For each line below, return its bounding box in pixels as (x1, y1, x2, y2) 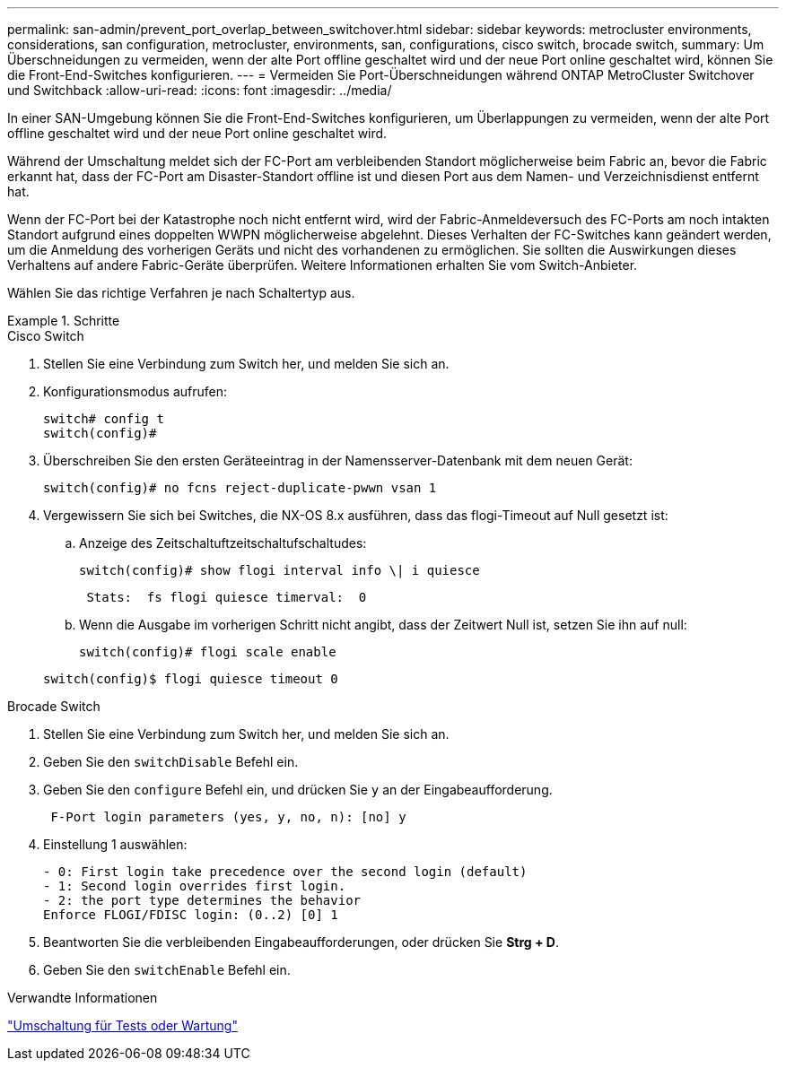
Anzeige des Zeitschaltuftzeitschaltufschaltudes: (79, 535, 367, 551)
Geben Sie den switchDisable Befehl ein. (43, 754, 299, 769)
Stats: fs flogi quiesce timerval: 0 (86, 590, 367, 604)
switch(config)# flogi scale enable (79, 645, 336, 659)
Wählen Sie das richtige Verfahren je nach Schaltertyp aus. (7, 285, 355, 300)
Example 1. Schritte (7, 313, 120, 328)
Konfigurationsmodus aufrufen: (43, 384, 228, 399)
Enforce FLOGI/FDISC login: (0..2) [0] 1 (43, 907, 338, 922)
